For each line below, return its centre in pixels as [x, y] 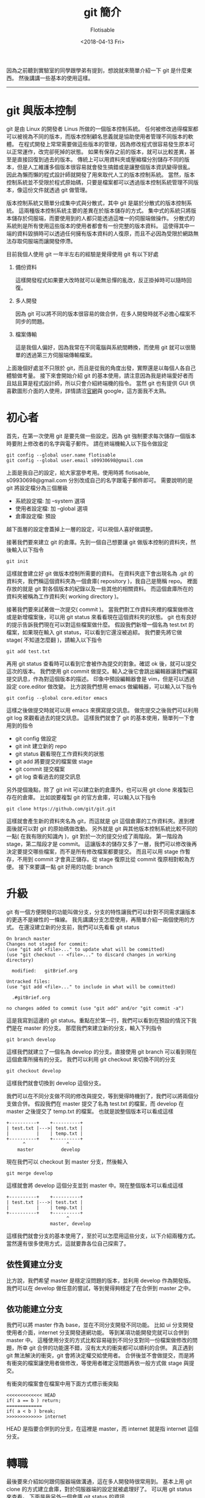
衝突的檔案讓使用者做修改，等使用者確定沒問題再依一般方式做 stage [97, 1363]
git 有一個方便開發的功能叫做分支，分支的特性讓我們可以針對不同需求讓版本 [101, 912]
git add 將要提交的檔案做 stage [54, 761]
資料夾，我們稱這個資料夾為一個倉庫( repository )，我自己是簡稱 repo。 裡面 [102, 581]
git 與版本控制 [41, 111]
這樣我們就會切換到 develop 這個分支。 [56, 1083]
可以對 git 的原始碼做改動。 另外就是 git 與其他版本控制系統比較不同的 [110, 828]
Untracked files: [28, 982]
